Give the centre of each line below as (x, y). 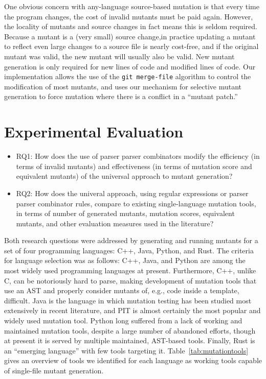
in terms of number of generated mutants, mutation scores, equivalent (125, 213)
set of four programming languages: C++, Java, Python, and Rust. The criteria (129, 250)
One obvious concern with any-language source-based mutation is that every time (132, 6)
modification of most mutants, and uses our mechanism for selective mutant (123, 86)
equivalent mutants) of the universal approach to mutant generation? (124, 176)
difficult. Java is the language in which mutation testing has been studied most (128, 300)
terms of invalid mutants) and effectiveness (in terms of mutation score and (134, 166)
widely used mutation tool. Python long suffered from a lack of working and (123, 321)
